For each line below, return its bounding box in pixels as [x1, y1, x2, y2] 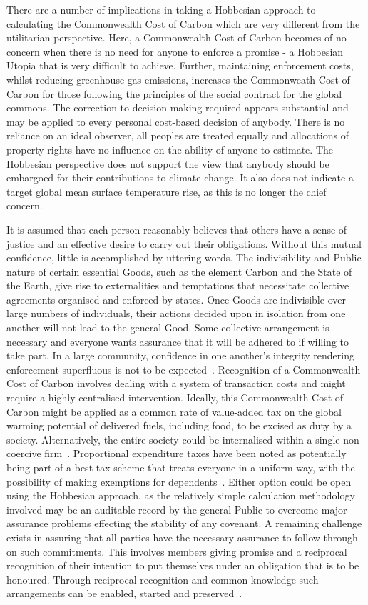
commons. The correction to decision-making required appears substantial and [6, 100, 349, 115]
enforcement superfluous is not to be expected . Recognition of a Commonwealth [6, 361, 361, 376]
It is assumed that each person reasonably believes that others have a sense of [6, 221, 347, 236]
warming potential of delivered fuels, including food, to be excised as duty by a [6, 418, 352, 433]
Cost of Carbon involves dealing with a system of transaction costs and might [6, 376, 346, 391]
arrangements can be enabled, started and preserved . [6, 586, 242, 601]
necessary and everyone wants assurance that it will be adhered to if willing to [6, 334, 349, 349]
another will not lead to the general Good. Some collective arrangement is [6, 320, 329, 335]
